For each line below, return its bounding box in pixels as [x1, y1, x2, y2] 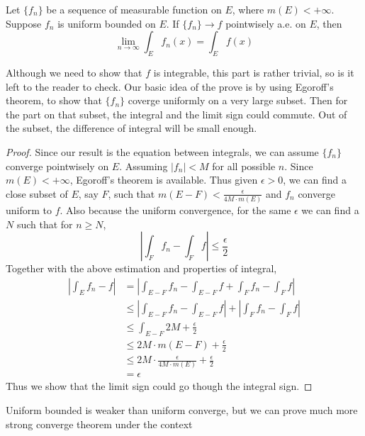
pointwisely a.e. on [225, 16, 306, 30]
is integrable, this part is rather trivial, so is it [153, 65, 354, 79]
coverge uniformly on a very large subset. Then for [128, 93, 348, 108]
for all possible [212, 158, 276, 173]
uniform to [6, 203, 52, 218]
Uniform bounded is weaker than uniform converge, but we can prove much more [6, 403, 358, 418]
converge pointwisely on [6, 158, 109, 173]
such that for [16, 216, 73, 231]
